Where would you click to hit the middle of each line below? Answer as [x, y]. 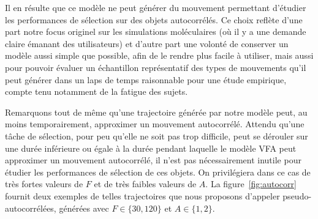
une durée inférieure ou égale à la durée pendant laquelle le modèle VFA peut [151, 148]
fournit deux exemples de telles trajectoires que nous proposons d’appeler [142, 195]
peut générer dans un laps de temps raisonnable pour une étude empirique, [146, 79]
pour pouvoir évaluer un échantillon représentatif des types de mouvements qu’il [156, 67]
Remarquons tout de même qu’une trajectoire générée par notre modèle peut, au [156, 112]
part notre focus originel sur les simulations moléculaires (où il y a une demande [156, 32]
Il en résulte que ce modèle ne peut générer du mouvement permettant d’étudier [156, 7]
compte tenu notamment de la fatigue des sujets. [97, 91]
